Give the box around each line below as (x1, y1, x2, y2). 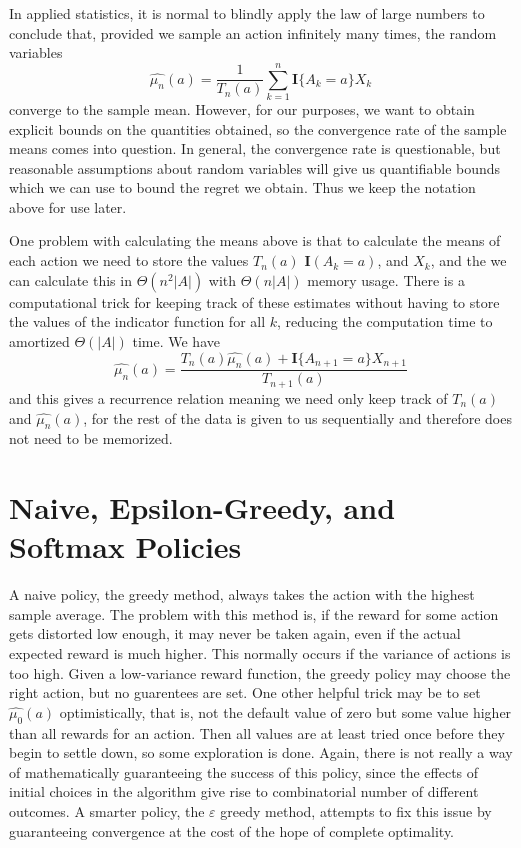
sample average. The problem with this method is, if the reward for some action (9, 603, 499, 624)
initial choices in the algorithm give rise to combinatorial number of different (9, 781, 479, 802)
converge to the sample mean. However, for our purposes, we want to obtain (9, 98, 475, 119)
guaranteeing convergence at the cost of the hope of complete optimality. (9, 820, 455, 841)
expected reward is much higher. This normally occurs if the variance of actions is (9, 643, 511, 664)
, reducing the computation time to (277, 311, 493, 332)
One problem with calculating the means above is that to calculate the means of (9, 230, 501, 251)
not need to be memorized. (9, 428, 173, 449)
